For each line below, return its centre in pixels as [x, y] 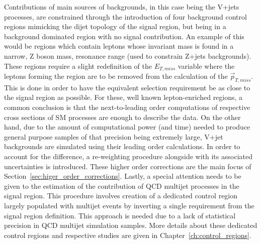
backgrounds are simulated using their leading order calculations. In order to [122, 146]
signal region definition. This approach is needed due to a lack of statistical [120, 215]
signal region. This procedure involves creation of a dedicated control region [121, 196]
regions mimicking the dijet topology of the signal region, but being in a [115, 26]
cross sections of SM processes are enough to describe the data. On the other [122, 117]
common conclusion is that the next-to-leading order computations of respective [127, 107]
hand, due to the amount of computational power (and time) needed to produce [127, 127]
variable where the [206, 66]
